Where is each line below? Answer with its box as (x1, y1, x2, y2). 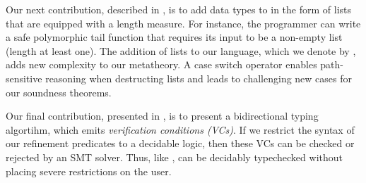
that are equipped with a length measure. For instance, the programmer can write (6, 15, 361, 30)
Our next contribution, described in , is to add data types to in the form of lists (6, 2, 352, 16)
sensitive (6, 70, 42, 85)
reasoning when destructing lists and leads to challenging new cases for (45, 70, 352, 85)
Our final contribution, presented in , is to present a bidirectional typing (6, 108, 319, 123)
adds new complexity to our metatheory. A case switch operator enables (6, 57, 317, 72)
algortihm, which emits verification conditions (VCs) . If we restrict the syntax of (6, 122, 355, 137)
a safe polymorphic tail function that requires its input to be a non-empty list (6, 30, 343, 44)
